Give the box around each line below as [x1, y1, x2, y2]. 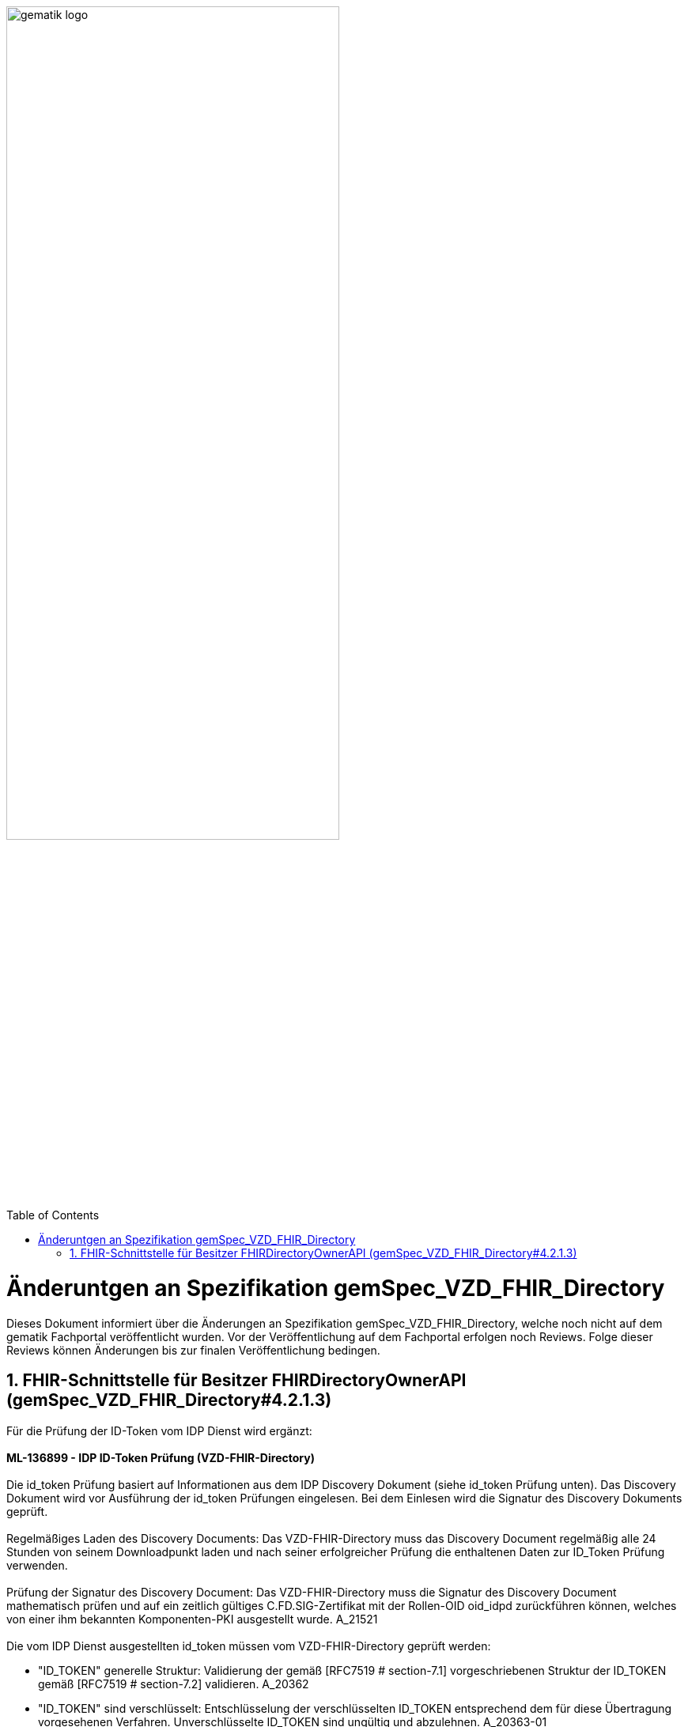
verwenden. [6, 1558, 68, 1572]
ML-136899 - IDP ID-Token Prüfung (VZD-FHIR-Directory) [6, 1450, 315, 1464]
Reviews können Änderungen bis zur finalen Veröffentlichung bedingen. [6, 1343, 380, 1357]
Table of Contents [6, 1208, 100, 1223]
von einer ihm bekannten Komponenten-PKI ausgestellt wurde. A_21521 [6, 1612, 378, 1626]
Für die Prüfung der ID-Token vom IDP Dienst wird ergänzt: [6, 1423, 312, 1438]
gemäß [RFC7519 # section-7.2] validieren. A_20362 [38, 1676, 309, 1691]
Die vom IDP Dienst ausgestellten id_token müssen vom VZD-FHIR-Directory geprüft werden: [6, 1638, 491, 1653]
